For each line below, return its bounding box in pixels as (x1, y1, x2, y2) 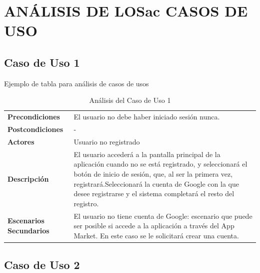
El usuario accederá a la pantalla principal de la (73, 149, 220, 159)
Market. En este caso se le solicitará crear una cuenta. (73, 230, 239, 240)
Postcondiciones (7, 124, 63, 134)
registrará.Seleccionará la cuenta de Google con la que (73, 178, 239, 189)
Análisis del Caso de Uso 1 (89, 95, 171, 105)
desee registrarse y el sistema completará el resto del (73, 188, 234, 199)
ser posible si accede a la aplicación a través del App (73, 220, 234, 231)
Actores (7, 136, 34, 147)
